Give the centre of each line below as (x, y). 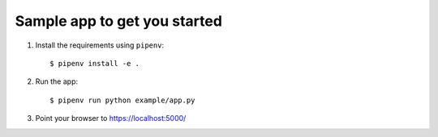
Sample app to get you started (119, 21)
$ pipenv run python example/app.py (122, 100)
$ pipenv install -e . (95, 63)
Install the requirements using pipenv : (100, 45)
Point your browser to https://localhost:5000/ (111, 118)
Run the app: (57, 81)
